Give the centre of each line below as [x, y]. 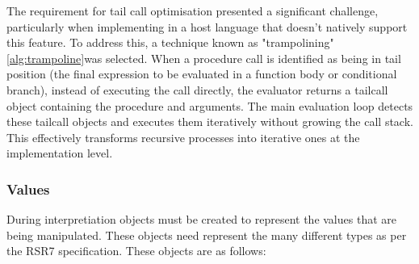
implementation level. [60, 153]
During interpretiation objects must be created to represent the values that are [201, 219]
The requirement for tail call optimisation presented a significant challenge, [193, 10]
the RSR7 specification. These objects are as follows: [136, 251]
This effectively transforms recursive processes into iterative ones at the [183, 137]
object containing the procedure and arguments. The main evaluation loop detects [210, 105]
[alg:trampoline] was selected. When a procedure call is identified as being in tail [204, 58]
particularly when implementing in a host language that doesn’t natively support [207, 26]
